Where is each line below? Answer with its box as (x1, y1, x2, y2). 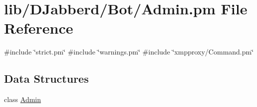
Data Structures (4, 71, 89, 86)
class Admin (4, 94, 41, 105)
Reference (4, 18, 73, 38)
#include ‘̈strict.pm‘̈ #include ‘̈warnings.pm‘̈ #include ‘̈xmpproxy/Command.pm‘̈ (4, 47, 254, 57)
